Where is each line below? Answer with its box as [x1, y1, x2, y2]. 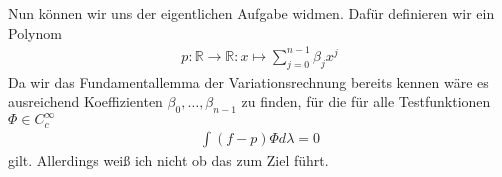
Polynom [8, 22, 62, 43]
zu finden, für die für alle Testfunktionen [241, 91, 491, 112]
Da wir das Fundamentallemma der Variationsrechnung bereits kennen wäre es [8, 71, 489, 92]
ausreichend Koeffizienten [8, 91, 163, 112]
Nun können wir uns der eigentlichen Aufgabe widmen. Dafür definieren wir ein [8, 3, 495, 23]
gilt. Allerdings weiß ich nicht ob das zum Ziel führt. [8, 149, 329, 170]
